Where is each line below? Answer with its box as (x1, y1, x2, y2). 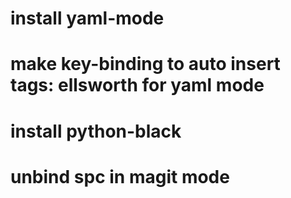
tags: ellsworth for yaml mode (10, 74, 265, 97)
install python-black (10, 120, 182, 142)
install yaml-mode (10, 7, 165, 30)
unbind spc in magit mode (10, 165, 230, 188)
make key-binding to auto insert (10, 53, 281, 76)
